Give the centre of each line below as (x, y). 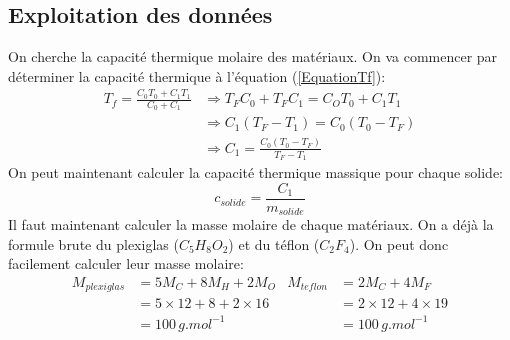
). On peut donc (399, 243)
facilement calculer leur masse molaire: (126, 263)
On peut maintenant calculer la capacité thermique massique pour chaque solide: (256, 171)
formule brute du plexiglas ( (93, 243)
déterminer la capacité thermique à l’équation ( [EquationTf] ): (197, 75)
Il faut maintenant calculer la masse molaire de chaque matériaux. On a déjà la (251, 224)
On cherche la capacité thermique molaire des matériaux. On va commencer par (253, 56)
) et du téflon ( (274, 243)
